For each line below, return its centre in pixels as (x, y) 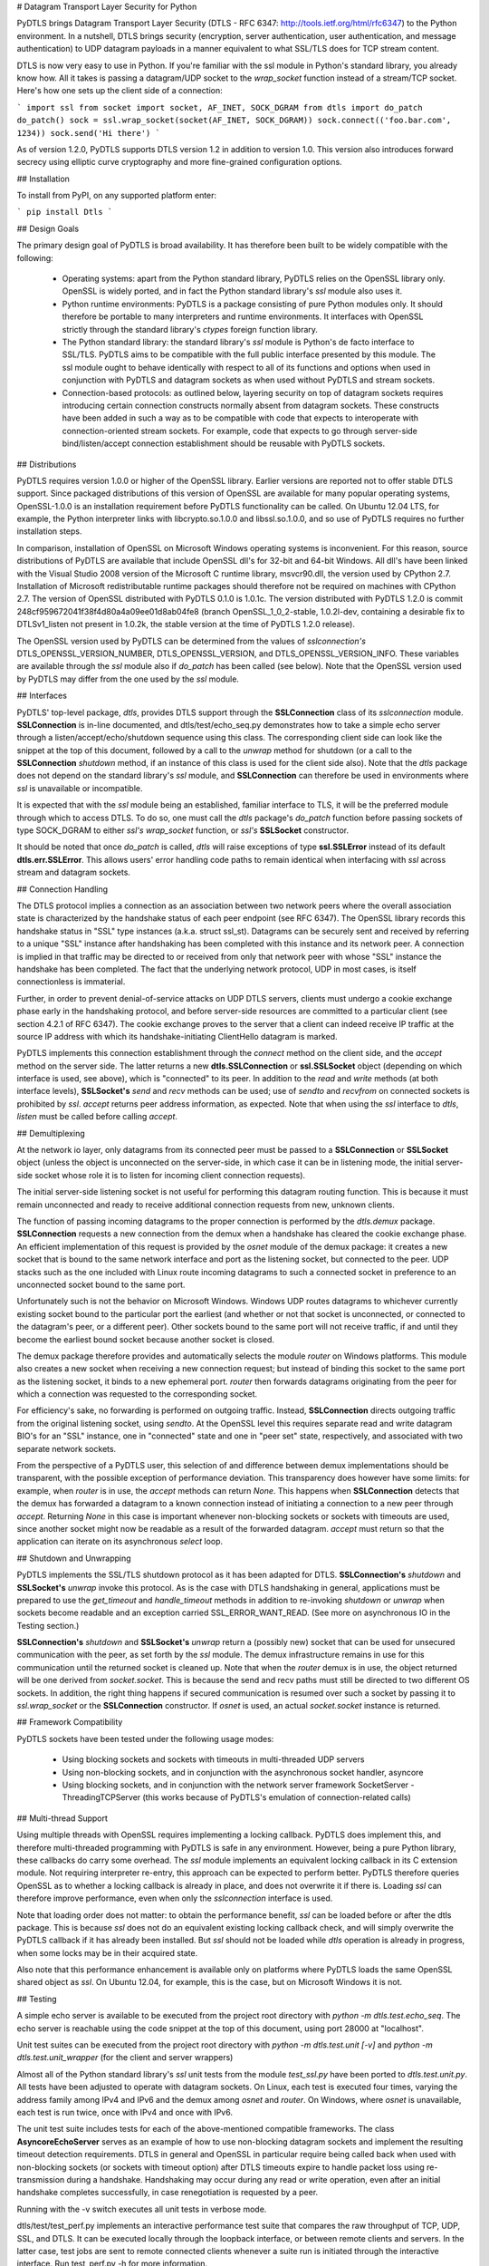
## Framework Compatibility (70, 1722)
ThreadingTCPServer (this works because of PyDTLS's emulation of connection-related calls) (236, 1797)
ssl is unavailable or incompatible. (80, 788)
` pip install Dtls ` (65, 212)
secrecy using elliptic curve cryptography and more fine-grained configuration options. (180, 162)
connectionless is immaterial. (71, 982)
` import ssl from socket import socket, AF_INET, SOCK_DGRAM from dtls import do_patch (220, 107)
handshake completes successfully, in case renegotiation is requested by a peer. (168, 2193)
